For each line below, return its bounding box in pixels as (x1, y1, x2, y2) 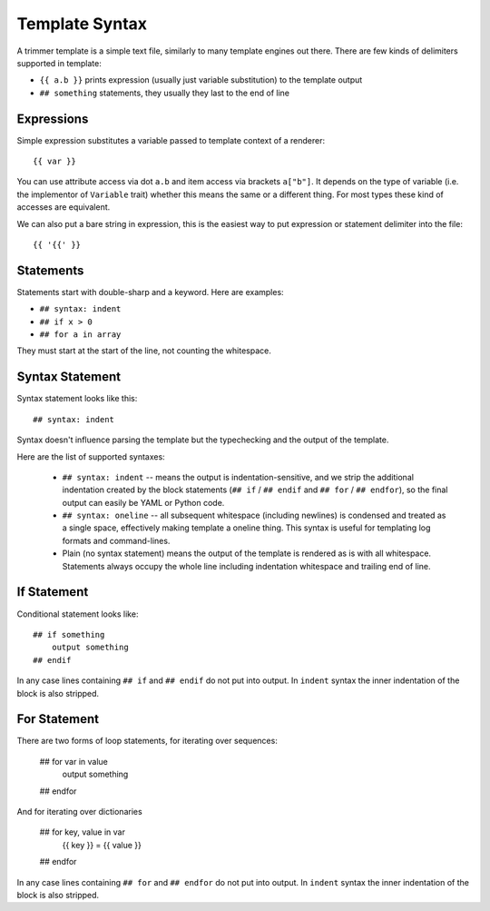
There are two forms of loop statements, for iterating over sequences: (16, 736, 279, 747)
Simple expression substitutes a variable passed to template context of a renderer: (16, 134, 326, 145)
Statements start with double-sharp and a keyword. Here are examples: (16, 286, 285, 297)
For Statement (16, 711, 100, 727)
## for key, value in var (39, 827, 126, 837)
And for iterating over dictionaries (16, 806, 142, 817)
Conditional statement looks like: (16, 609, 139, 619)
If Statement (16, 584, 89, 599)
